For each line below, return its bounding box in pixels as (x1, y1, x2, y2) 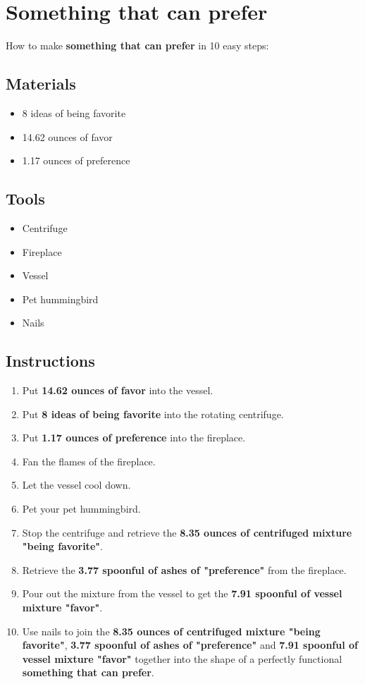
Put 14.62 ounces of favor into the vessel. (22, 383, 214, 398)
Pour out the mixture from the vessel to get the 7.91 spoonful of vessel (22, 586, 342, 601)
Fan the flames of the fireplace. (22, 453, 156, 468)
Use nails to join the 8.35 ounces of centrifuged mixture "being (22, 623, 321, 638)
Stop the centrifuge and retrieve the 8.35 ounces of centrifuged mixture (22, 525, 352, 539)
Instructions (6, 350, 95, 372)
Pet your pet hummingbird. (22, 501, 141, 516)
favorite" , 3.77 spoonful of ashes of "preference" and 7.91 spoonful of (22, 637, 359, 652)
